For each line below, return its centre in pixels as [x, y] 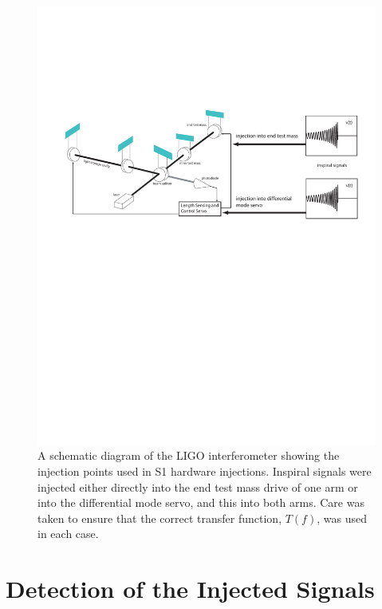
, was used [342, 518]
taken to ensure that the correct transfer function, [160, 518]
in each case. [68, 534]
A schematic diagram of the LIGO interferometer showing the [189, 455]
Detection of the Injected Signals [190, 589]
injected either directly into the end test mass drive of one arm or [198, 486]
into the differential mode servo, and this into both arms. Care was [201, 502]
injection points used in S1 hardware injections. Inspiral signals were [205, 471]
